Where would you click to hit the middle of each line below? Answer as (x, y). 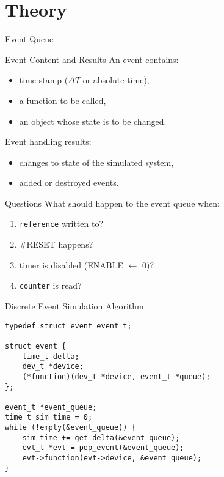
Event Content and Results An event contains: (92, 59)
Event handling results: (48, 142)
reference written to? (61, 224)
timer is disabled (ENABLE (71, 264)
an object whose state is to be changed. (93, 121)
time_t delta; (51, 356)
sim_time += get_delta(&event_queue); (101, 438)
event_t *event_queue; (51, 407)
